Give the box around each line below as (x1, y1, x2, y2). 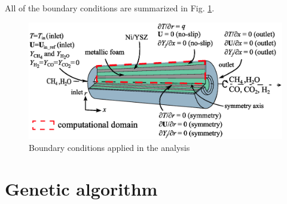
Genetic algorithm (5, 176, 158, 200)
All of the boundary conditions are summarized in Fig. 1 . (5, 2, 215, 14)
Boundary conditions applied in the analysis (29, 141, 190, 153)
